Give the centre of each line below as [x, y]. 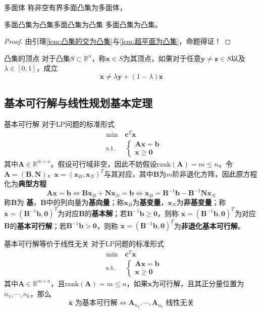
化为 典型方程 [25, 184]
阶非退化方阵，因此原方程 [215, 173]
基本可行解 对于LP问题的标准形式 [59, 124]
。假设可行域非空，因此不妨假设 [104, 163]
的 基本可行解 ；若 [38, 225]
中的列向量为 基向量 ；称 [85, 202]
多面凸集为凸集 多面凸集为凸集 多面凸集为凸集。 [83, 24]
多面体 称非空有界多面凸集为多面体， [65, 7]
